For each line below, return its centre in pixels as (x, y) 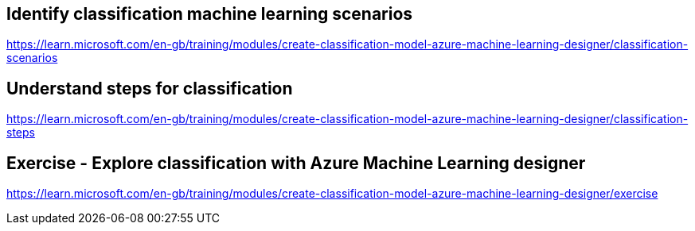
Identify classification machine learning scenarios (210, 14)
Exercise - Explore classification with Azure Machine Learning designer (296, 163)
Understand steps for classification (150, 88)
